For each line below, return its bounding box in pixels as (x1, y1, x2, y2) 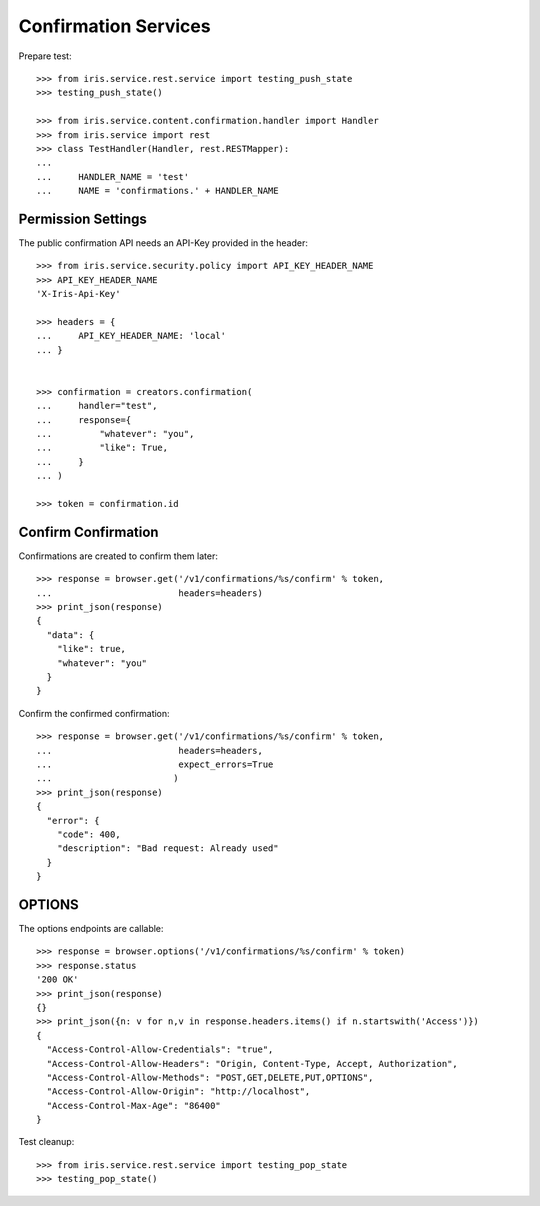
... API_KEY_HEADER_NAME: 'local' (36, 330, 227, 342)
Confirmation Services (18, 15, 211, 37)
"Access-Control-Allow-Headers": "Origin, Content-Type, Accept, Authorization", (46, 1058, 459, 1069)
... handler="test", (36, 400, 158, 412)
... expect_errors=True (36, 758, 274, 770)
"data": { (46, 629, 95, 640)
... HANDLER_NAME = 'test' (36, 171, 190, 182)
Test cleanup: (18, 1136, 75, 1148)
